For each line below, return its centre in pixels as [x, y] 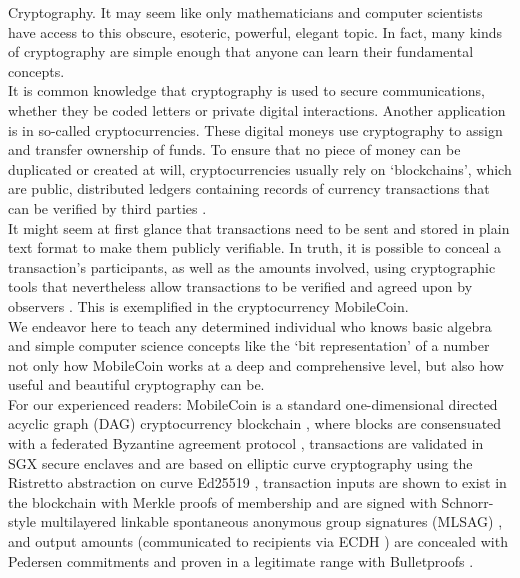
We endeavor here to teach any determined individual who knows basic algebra [250, 325]
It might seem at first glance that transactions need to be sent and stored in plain [259, 227]
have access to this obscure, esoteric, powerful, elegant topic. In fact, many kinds [255, 31]
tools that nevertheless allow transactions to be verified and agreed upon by [240, 286]
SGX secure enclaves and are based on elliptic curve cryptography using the [240, 462]
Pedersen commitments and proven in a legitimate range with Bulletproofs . [241, 560]
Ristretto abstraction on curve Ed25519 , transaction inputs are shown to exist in [257, 482]
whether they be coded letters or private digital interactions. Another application [257, 109]
